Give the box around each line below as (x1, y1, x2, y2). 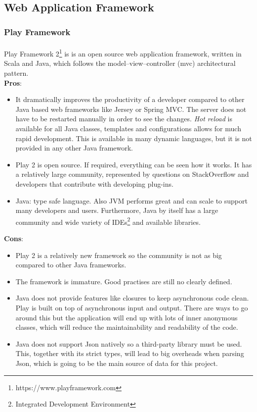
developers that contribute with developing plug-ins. (15, 179, 173, 189)
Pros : (4, 77, 22, 88)
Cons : (4, 233, 23, 244)
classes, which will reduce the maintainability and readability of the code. (15, 322, 238, 332)
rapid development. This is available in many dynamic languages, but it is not (15, 133, 252, 143)
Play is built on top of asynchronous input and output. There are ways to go (15, 303, 248, 312)
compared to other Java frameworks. (15, 259, 127, 270)
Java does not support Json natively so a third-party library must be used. (15, 338, 242, 349)
